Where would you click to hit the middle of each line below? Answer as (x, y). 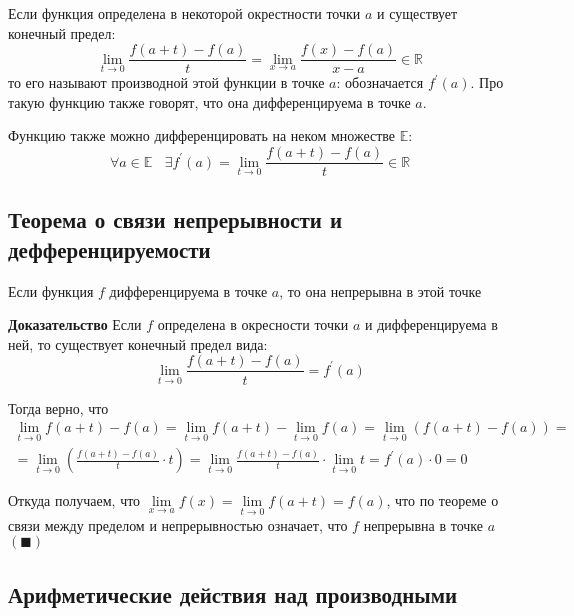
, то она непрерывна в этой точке (380, 290)
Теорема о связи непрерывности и (175, 219)
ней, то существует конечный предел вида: (138, 343)
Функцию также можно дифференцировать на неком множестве (202, 135)
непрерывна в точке (423, 524)
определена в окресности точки (253, 324)
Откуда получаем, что (74, 500)
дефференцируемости (109, 248)
